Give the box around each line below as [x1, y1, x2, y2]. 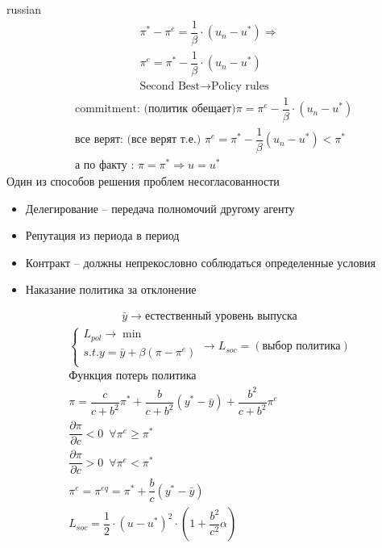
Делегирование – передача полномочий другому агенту [25, 199, 295, 216]
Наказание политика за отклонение [25, 281, 197, 298]
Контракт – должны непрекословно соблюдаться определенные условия [25, 253, 376, 270]
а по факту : [74, 160, 135, 172]
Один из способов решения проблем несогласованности [6, 173, 280, 190]
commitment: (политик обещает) [74, 103, 236, 115]
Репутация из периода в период [25, 227, 180, 244]
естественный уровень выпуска [144, 311, 297, 323]
